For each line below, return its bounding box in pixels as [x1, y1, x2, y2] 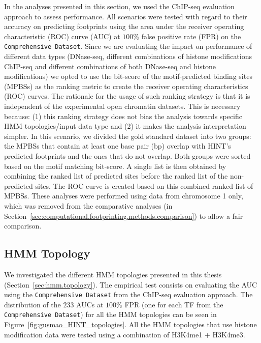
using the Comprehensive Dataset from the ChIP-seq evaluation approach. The [4, 289, 253, 300]
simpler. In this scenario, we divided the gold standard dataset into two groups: [4, 130, 251, 141]
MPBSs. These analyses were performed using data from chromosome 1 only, [4, 190, 243, 201]
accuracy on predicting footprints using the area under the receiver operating [4, 21, 244, 32]
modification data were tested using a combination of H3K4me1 [4, 329, 203, 339]
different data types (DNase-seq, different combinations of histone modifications [4, 51, 252, 62]
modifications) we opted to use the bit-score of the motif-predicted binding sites [4, 71, 252, 81]
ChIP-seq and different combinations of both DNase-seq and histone [4, 61, 216, 71]
